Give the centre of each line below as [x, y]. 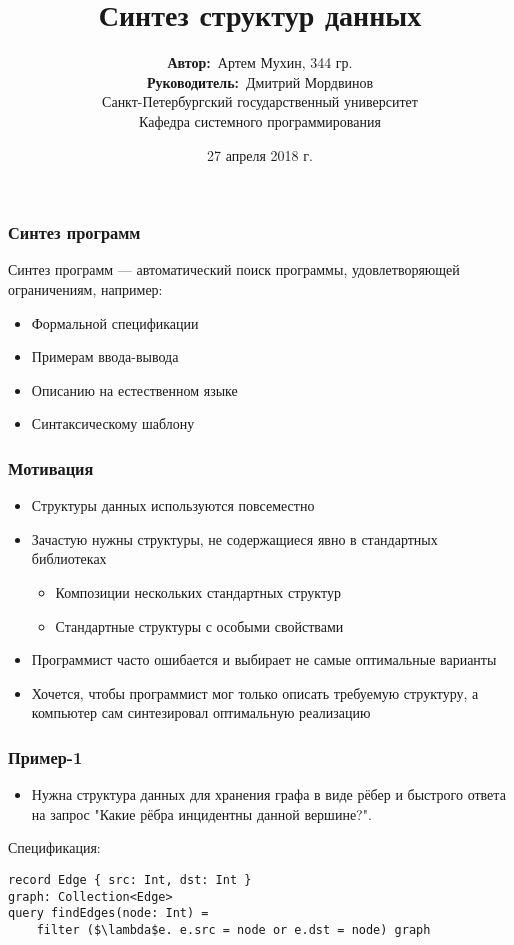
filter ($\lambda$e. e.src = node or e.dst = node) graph [233, 929]
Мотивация [51, 467]
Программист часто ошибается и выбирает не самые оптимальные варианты [264, 659]
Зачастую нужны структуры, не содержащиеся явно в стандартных [234, 538]
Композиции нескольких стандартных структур [198, 591]
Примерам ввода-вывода [105, 356]
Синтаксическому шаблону [113, 423]
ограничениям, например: [85, 288]
